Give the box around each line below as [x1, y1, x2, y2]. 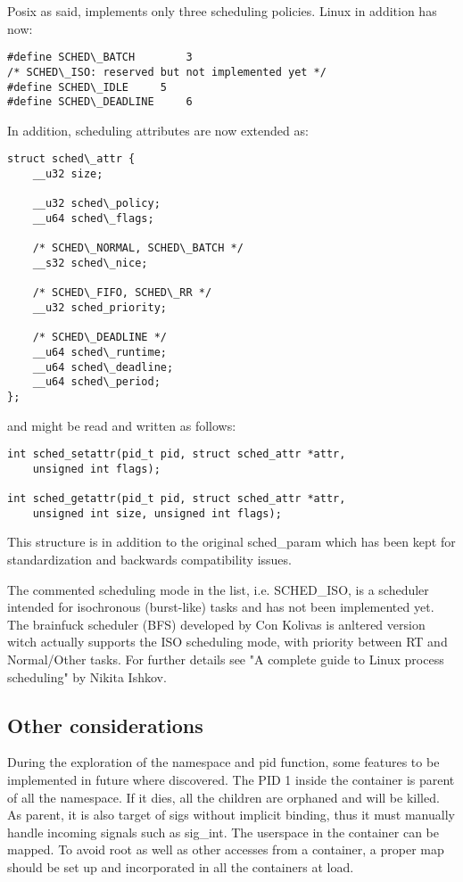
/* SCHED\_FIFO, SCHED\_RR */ [32, 286, 212, 300]
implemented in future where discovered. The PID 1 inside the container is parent [7, 770, 455, 788]
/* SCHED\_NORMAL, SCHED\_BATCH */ [32, 242, 244, 255]
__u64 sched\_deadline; [32, 360, 174, 374]
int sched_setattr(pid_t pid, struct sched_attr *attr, [7, 448, 346, 461]
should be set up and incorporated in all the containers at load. [7, 857, 354, 876]
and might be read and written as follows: [7, 416, 236, 434]
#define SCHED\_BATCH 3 [7, 51, 193, 64]
